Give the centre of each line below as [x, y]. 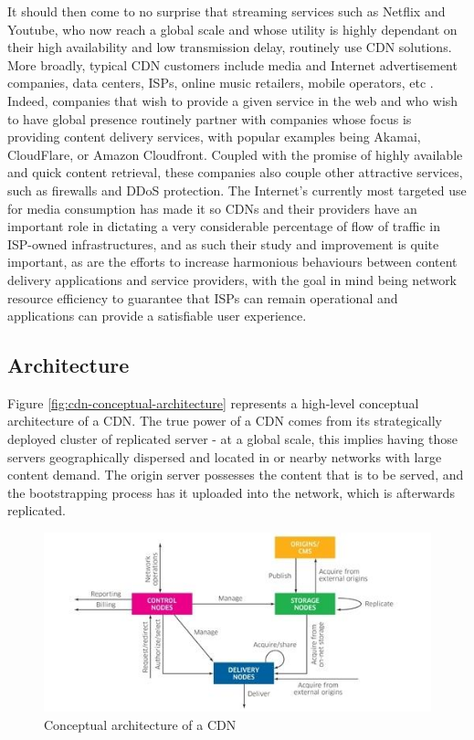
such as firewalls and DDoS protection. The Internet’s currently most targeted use [237, 190]
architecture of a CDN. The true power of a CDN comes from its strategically [225, 421]
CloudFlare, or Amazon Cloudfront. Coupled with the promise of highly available [235, 154]
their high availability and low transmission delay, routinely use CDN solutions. [230, 47]
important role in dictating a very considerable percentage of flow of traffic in [224, 226]
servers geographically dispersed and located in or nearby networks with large [225, 456]
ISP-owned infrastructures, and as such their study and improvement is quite [223, 243]
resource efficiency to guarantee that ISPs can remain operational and [203, 297]
